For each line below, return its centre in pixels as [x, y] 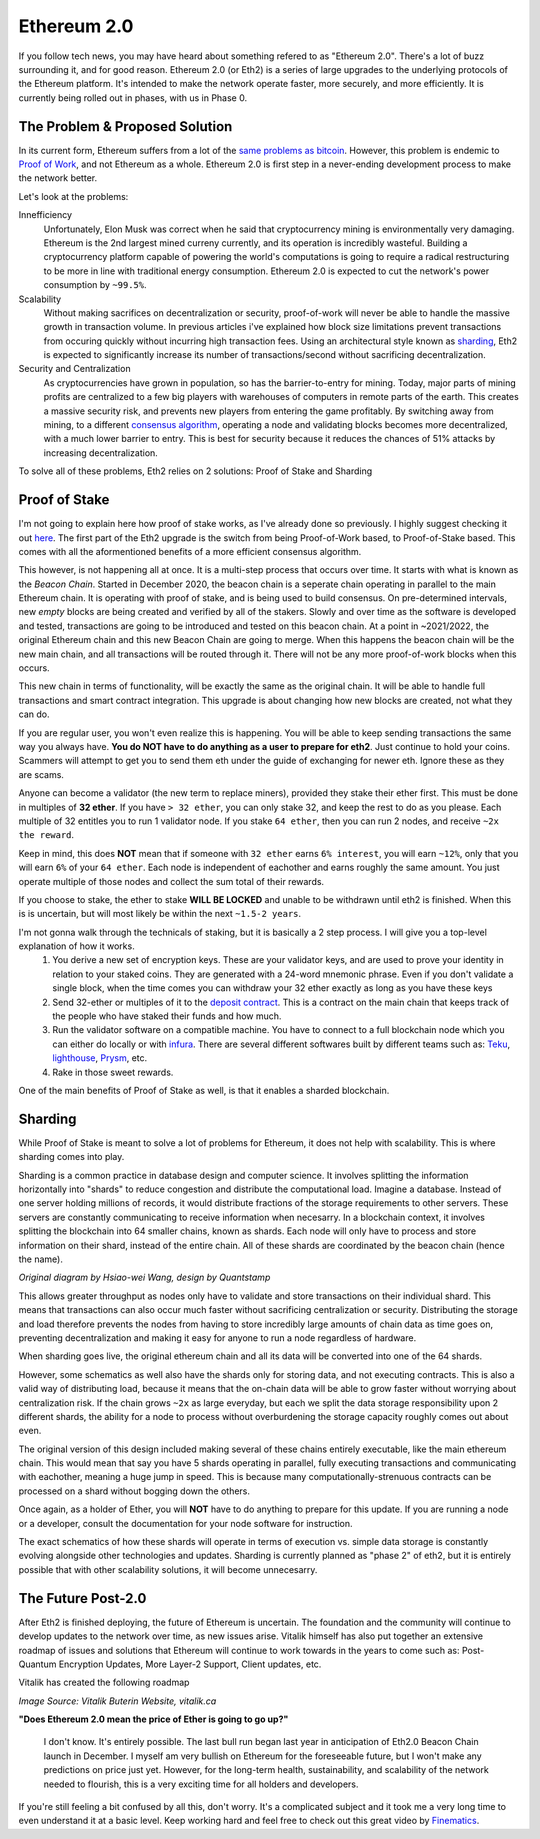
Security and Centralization [74, 369]
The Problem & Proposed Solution [125, 126]
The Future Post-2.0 [82, 1598]
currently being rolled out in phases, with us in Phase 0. [133, 97]
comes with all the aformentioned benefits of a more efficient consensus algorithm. [190, 551]
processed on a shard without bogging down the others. [134, 1491]
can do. [34, 714]
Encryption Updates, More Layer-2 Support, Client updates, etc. [190, 1664]
